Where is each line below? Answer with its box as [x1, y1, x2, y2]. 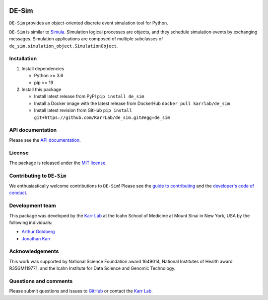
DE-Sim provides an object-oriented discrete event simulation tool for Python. [9, 20, 168, 26]
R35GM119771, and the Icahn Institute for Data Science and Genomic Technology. [9, 265, 176, 271]
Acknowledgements [9, 248, 59, 255]
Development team [9, 202, 57, 209]
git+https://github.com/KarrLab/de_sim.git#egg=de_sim [34, 114, 171, 120]
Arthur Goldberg [21, 229, 55, 235]
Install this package [21, 87, 62, 92]
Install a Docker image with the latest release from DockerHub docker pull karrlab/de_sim [34, 100, 230, 106]
